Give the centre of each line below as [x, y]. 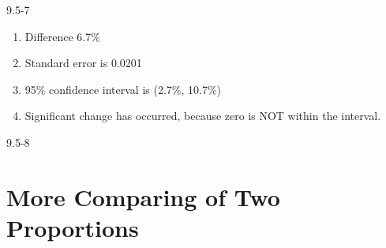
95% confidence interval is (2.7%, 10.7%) [123, 89]
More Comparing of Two [143, 196]
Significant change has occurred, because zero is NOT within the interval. [203, 116]
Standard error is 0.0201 [83, 63]
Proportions [73, 227]
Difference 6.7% [62, 36]
